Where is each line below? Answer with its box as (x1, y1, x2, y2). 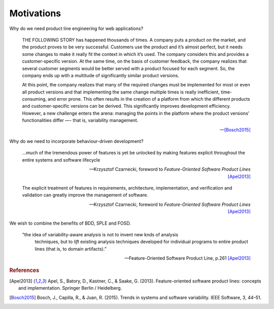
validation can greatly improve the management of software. (22, 192, 148, 198)
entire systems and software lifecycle (22, 157, 100, 163)
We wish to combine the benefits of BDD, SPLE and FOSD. (9, 220, 131, 226)
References (9, 267, 40, 274)
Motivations (9, 8, 61, 19)
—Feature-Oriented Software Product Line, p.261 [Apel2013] (124, 255, 251, 261)
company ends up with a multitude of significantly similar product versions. (22, 72, 180, 78)
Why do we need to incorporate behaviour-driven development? (9, 138, 144, 144)
